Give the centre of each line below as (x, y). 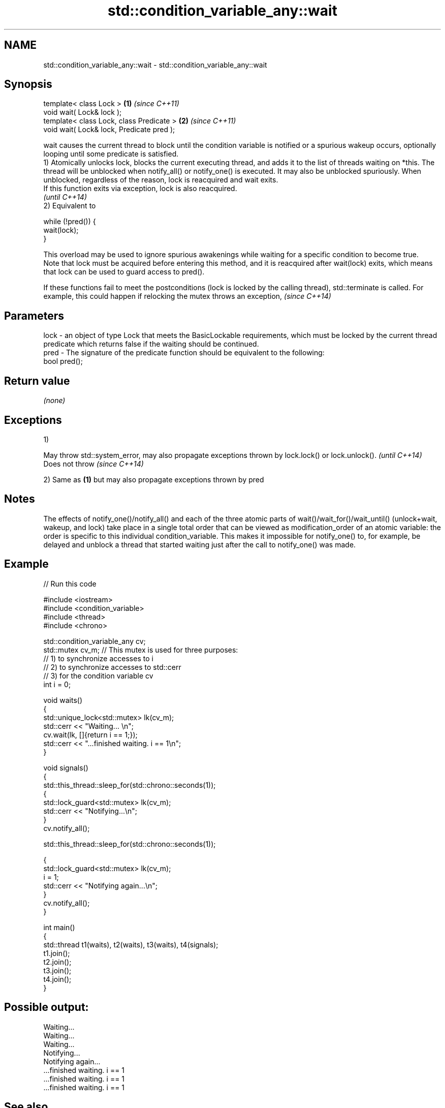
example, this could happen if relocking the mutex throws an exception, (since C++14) (187, 296)
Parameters (34, 316)
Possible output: (46, 1007)
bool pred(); (63, 361)
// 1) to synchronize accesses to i (98, 658)
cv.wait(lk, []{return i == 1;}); (90, 734)
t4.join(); (57, 979)
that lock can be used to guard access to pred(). (124, 272)
